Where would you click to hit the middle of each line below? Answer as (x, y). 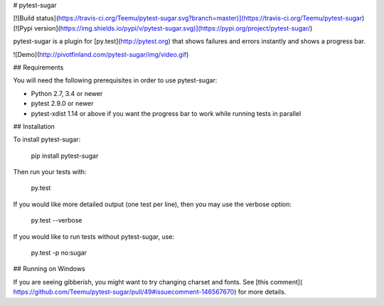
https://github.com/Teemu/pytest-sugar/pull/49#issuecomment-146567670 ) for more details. (150, 292)
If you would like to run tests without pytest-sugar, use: (94, 236)
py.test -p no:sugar (59, 253)
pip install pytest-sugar (65, 156)
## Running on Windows (49, 269)
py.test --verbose (57, 220)
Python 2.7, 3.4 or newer (67, 93)
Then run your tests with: (50, 172)
